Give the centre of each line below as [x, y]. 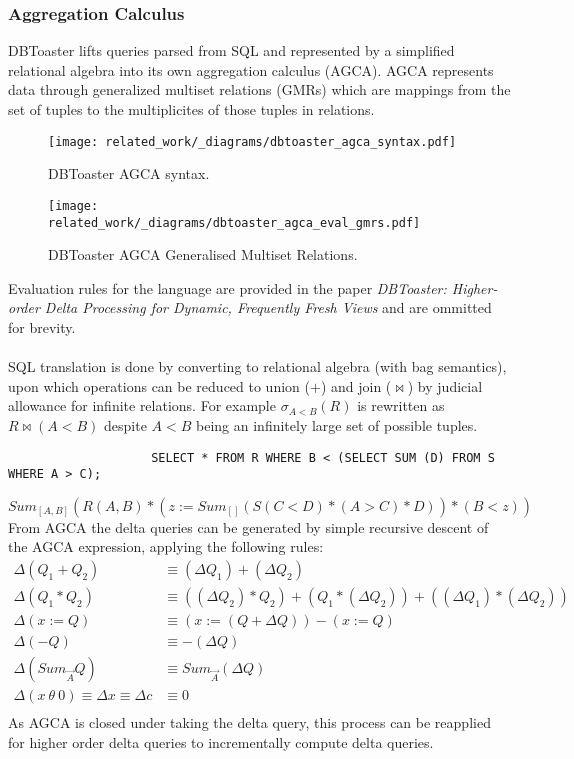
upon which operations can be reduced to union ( [159, 385]
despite [125, 424]
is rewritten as [401, 405]
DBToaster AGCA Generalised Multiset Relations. [203, 254]
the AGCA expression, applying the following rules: [166, 546]
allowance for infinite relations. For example [142, 405]
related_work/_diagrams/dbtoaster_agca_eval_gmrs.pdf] [234, 222]
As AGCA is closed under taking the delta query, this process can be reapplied [249, 722]
